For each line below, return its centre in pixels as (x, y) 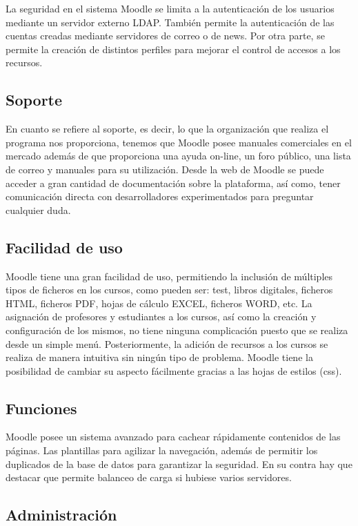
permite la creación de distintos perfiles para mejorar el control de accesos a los (173, 49)
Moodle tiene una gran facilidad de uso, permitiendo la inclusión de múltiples (169, 276)
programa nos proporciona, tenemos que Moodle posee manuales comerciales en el (179, 142)
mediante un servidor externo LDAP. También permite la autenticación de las (170, 22)
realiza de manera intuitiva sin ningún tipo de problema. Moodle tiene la (159, 357)
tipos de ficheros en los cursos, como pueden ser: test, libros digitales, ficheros (169, 290)
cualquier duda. (38, 210)
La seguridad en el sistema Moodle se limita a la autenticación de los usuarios (170, 8)
